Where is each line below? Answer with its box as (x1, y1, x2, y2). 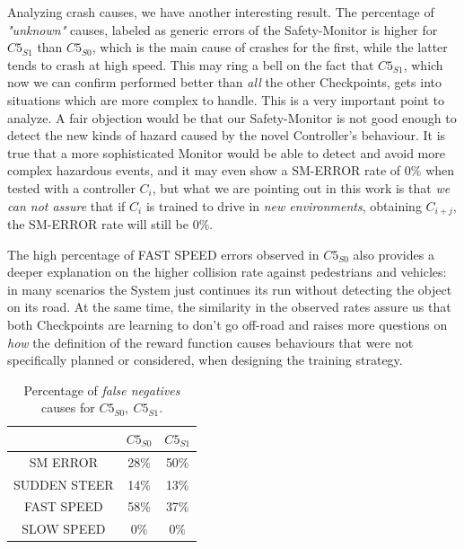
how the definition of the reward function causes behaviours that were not (7, 332, 414, 351)
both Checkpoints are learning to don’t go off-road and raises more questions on (7, 314, 448, 333)
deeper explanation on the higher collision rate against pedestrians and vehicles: (7, 262, 447, 281)
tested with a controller (7, 178, 136, 197)
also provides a (353, 244, 434, 263)
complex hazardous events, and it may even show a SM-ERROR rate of (7, 161, 401, 180)
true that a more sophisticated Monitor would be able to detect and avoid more (7, 143, 445, 162)
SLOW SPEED (22, 519, 106, 538)
